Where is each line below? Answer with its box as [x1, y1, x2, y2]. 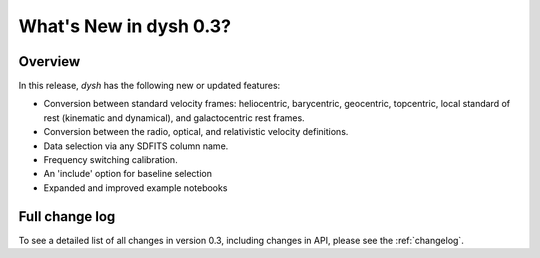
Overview [18, 53, 81, 70]
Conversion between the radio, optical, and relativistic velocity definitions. [43, 126, 349, 138]
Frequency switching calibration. [43, 154, 179, 166]
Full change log [18, 208, 116, 225]
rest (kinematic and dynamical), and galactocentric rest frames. [43, 111, 305, 124]
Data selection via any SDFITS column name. [43, 140, 229, 152]
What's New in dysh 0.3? [18, 15, 232, 37]
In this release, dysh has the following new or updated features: [18, 80, 281, 92]
